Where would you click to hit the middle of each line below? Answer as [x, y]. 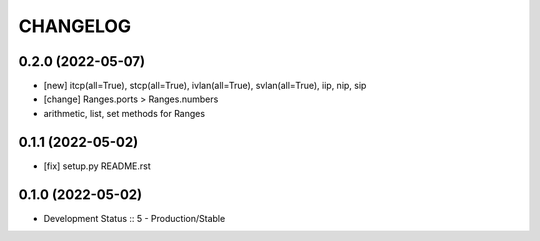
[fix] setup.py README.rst [97, 166]
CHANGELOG [75, 26]
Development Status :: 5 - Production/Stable [134, 218]
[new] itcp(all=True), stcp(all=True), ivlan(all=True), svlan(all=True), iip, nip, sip [205, 86]
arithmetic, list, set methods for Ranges [124, 113]
